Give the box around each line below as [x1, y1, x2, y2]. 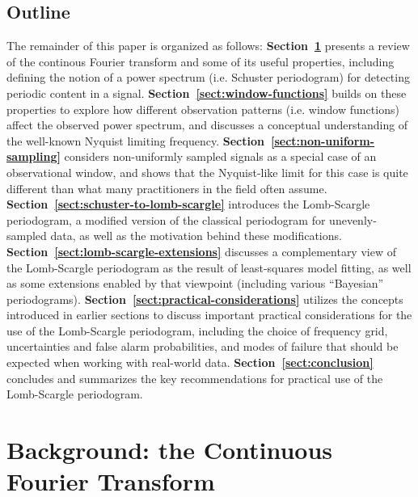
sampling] [6, 148, 61, 165]
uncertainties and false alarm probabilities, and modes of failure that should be [6, 338, 399, 355]
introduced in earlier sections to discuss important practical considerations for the [6, 306, 412, 323]
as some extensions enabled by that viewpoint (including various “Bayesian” [6, 275, 384, 292]
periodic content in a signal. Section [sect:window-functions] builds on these [6, 84, 407, 101]
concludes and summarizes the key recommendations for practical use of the [6, 369, 383, 386]
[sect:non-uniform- [270, 132, 375, 149]
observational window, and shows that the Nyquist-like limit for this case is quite [6, 163, 408, 180]
